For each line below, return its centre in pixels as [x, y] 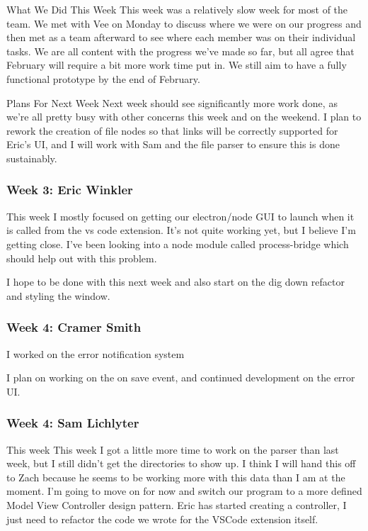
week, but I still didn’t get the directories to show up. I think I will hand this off [181, 463]
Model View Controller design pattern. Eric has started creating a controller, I [177, 504]
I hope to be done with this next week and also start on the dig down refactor [176, 282]
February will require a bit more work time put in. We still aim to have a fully [177, 65]
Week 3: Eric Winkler [70, 190]
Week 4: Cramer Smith [74, 327]
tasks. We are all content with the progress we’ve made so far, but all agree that [180, 51]
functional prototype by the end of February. [103, 78]
